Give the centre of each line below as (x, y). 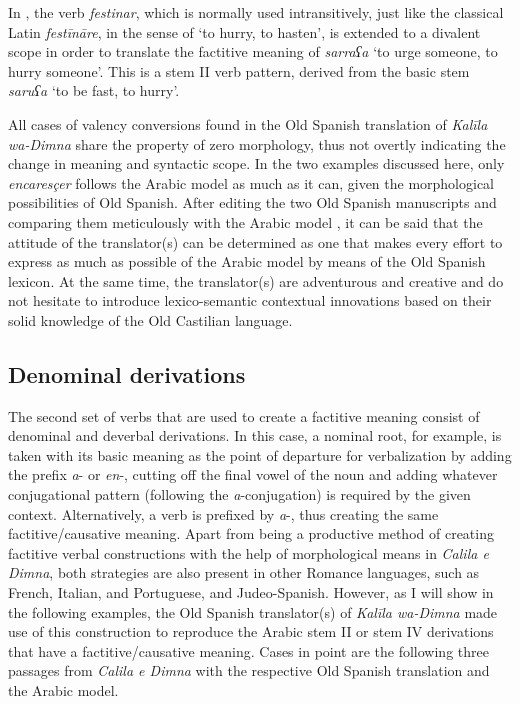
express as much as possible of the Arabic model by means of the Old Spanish (247, 261)
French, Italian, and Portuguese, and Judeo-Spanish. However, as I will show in (251, 592)
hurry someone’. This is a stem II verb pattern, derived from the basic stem (239, 70)
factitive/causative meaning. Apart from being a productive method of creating (251, 533)
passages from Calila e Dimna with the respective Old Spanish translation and (249, 670)
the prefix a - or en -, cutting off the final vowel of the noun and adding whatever (253, 474)
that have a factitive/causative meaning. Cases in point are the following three (248, 650)
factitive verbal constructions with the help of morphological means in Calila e (248, 552)
